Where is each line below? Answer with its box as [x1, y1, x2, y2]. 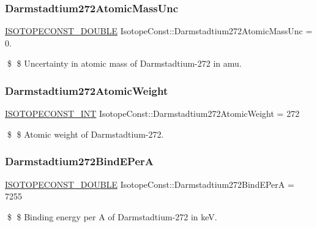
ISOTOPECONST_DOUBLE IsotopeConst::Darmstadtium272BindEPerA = [5, 177, 294, 190]
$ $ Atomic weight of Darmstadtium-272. [7, 127, 164, 140]
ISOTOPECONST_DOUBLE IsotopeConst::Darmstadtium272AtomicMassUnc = [5, 24, 313, 37]
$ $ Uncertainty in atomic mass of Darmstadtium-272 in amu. [7, 57, 242, 70]
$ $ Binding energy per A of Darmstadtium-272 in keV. [7, 210, 217, 223]
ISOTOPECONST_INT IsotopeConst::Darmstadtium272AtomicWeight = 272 [5, 107, 300, 120]
